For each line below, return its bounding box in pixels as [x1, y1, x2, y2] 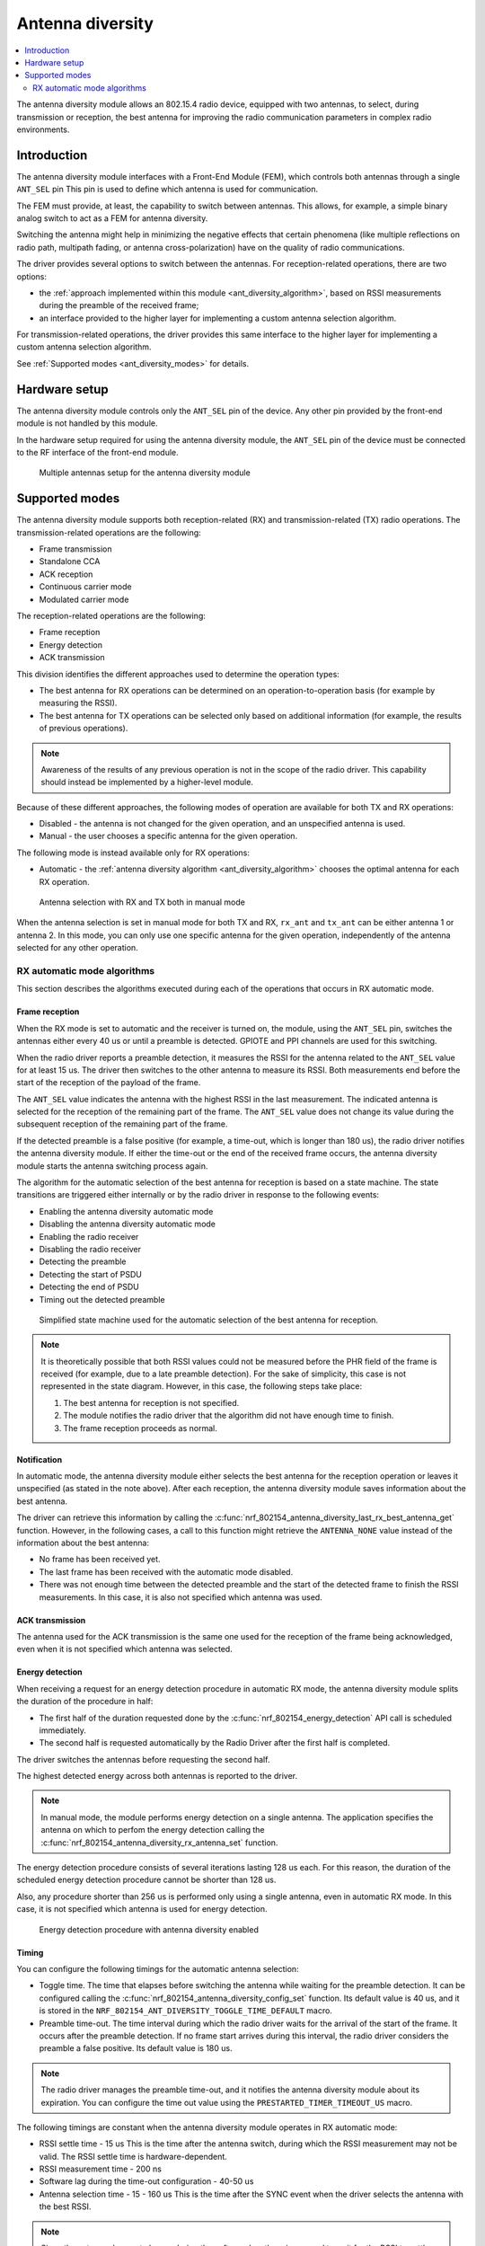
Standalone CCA [39, 556, 101, 567]
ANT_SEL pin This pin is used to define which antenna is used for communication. [16, 184, 319, 195]
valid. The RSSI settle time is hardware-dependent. [39, 2151, 228, 2162]
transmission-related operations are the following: [16, 526, 201, 538]
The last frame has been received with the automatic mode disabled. [39, 1566, 294, 1577]
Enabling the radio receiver [39, 1231, 139, 1242]
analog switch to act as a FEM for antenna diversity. [16, 212, 208, 224]
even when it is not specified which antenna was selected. [16, 1644, 233, 1655]
